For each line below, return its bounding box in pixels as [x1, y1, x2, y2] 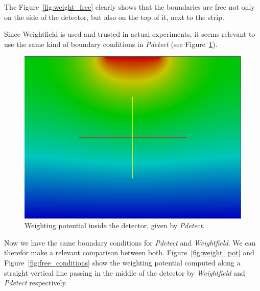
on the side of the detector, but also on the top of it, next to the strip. [4, 11, 224, 22]
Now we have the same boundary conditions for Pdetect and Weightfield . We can [4, 237, 256, 248]
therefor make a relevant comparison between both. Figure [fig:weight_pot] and [4, 247, 254, 258]
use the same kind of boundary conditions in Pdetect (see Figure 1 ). [4, 38, 218, 49]
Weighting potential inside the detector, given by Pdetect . [25, 220, 205, 231]
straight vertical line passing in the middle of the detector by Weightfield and [4, 267, 245, 278]
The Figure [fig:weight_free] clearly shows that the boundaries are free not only [4, 2, 255, 12]
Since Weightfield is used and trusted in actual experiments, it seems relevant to [4, 29, 255, 39]
